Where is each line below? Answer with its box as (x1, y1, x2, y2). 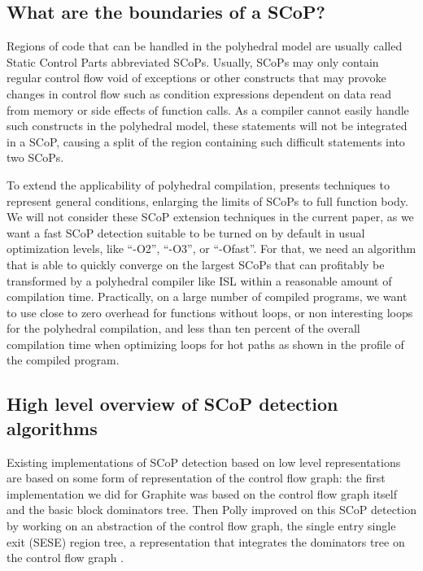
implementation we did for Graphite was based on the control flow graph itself (7, 485, 397, 502)
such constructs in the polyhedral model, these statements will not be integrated (7, 117, 408, 134)
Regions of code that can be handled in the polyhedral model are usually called (7, 37, 403, 54)
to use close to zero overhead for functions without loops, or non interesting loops (7, 303, 413, 320)
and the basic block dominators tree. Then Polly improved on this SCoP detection (7, 501, 416, 518)
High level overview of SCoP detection (7, 391, 338, 416)
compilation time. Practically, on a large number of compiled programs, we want (7, 288, 408, 305)
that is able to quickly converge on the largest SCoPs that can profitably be (7, 255, 385, 272)
